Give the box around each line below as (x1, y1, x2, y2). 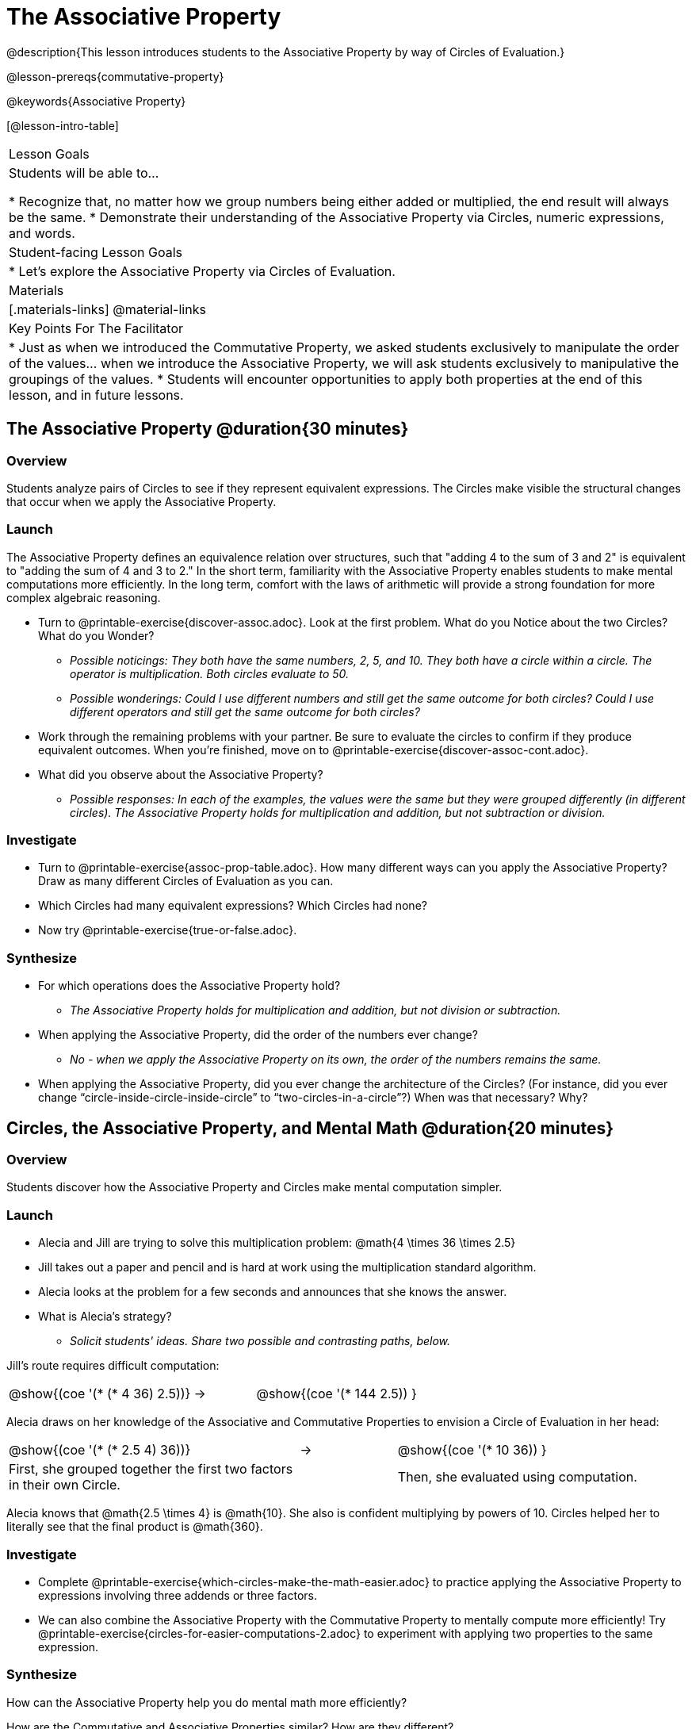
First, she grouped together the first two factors (9, 1461, 293, 1478)
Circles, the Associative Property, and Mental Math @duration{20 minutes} (6, 1118, 614, 1138)
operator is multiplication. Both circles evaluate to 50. (70, 666, 350, 680)
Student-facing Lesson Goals (9, 243, 183, 260)
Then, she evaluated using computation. (397, 1469, 637, 1486)
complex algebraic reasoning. (6, 590, 161, 604)
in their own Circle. (9, 1477, 120, 1493)
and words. (9, 224, 75, 241)
